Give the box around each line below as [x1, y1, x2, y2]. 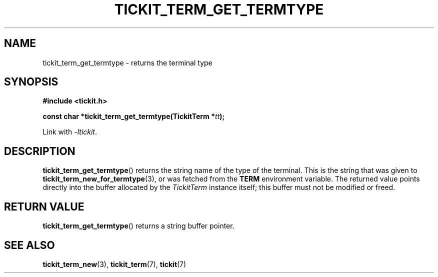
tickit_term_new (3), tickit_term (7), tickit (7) [42, 259, 186, 268]
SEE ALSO [4, 238, 55, 251]
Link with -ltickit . [42, 127, 97, 136]
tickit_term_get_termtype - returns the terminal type [42, 58, 212, 67]
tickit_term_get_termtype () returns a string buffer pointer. [42, 221, 234, 230]
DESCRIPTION [4, 144, 75, 157]
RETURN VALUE [4, 200, 84, 213]
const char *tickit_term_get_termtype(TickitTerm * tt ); [42, 112, 225, 121]
